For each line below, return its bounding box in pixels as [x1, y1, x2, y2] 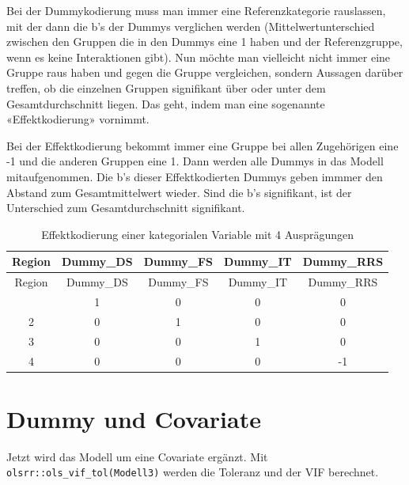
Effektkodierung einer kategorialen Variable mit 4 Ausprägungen [41, 225, 354, 242]
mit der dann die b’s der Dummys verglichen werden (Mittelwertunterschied [6, 17, 375, 34]
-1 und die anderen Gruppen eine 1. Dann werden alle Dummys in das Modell [6, 153, 384, 169]
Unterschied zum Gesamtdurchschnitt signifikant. [6, 199, 245, 216]
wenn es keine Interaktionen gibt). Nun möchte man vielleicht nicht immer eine [6, 48, 391, 65]
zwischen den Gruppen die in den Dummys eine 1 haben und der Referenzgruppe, [6, 33, 403, 50]
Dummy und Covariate [6, 402, 261, 434]
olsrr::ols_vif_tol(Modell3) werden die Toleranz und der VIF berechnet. [6, 464, 379, 480]
